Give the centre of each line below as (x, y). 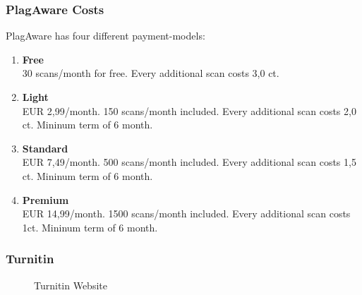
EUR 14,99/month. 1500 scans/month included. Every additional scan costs (186, 213)
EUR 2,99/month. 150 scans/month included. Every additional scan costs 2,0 (189, 110)
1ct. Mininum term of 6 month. (90, 227)
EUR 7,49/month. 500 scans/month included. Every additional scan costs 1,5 (189, 162)
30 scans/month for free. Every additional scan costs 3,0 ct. (151, 73)
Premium (46, 199)
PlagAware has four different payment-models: (105, 36)
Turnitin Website (71, 285)
